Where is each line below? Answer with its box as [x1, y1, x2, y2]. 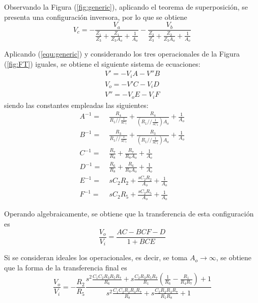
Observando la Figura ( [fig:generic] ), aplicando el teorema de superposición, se [4, 2, 248, 12]
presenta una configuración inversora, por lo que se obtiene [4, 11, 187, 22]
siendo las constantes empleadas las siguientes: [4, 99, 149, 110]
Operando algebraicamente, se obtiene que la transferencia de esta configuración [4, 208, 254, 219]
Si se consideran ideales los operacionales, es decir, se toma [4, 252, 188, 263]
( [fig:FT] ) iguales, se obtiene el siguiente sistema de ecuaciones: [4, 58, 200, 69]
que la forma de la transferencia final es [4, 262, 127, 272]
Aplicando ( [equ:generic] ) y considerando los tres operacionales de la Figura [4, 48, 240, 59]
